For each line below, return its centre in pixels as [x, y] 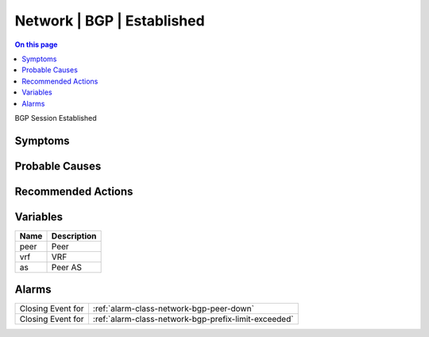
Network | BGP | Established [110, 21]
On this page [36, 45]
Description [74, 236]
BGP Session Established [56, 118]
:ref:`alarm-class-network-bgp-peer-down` [173, 308]
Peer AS [67, 267]
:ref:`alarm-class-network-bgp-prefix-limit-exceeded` [193, 320]
